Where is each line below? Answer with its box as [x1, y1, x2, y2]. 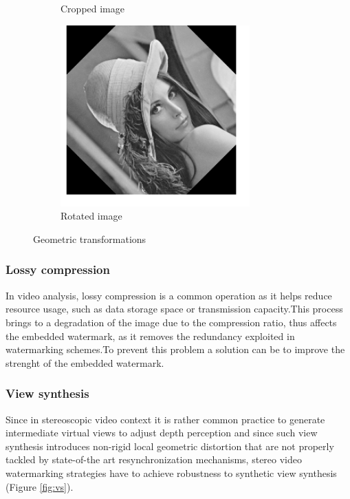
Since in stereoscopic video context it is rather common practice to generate [6, 412, 325, 426]
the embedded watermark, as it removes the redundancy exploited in [6, 328, 295, 343]
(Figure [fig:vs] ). [6, 479, 74, 493]
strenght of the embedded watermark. [6, 355, 164, 370]
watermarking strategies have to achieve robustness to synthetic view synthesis [6, 465, 337, 480]
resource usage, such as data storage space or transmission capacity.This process [6, 301, 343, 316]
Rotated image [61, 209, 122, 223]
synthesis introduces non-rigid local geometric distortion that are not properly [6, 438, 334, 453]
